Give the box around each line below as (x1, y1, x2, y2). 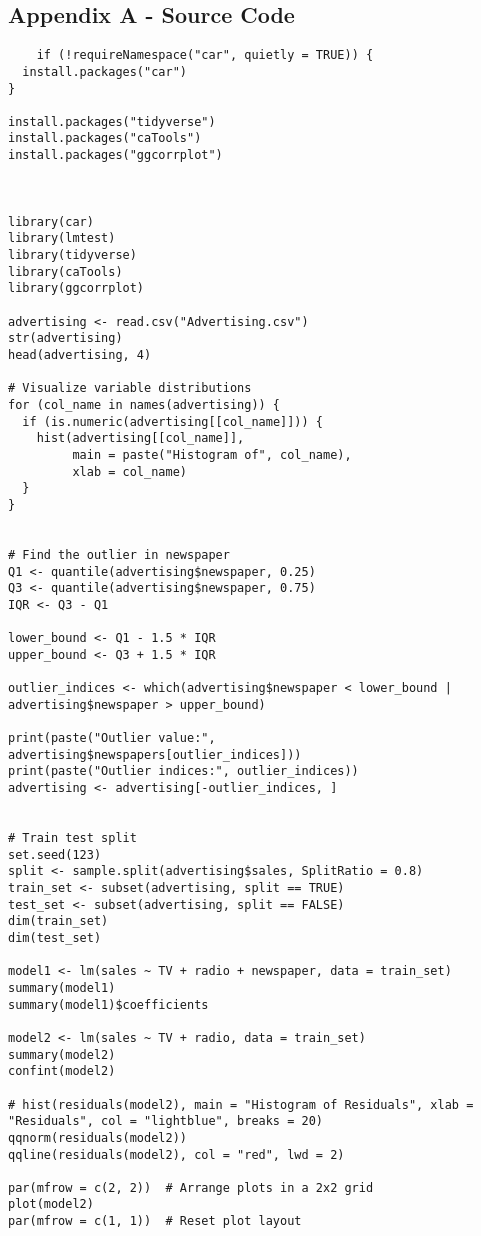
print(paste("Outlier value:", (8, 731, 216, 746)
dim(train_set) (8, 914, 109, 929)
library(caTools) (8, 264, 123, 279)
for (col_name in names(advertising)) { (8, 397, 281, 412)
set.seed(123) (8, 847, 102, 862)
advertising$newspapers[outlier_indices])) (8, 747, 302, 762)
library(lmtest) (8, 231, 116, 246)
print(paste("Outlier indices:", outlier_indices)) (8, 764, 359, 779)
